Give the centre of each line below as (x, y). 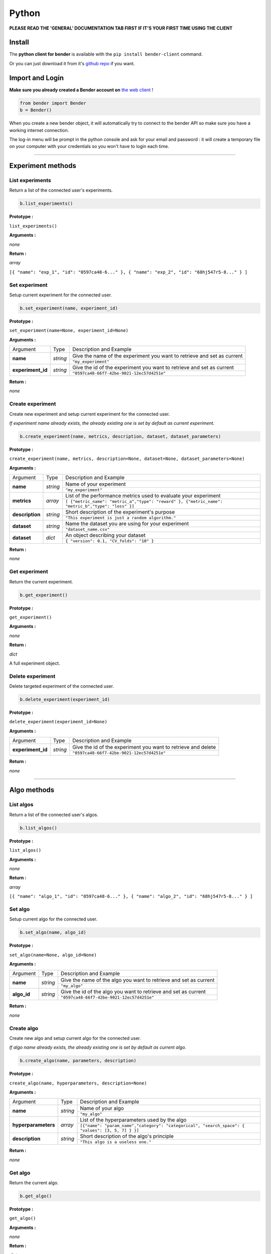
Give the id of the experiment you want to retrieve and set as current (153, 368)
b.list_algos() (38, 828)
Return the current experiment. (41, 581)
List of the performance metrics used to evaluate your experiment (143, 496)
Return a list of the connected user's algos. (54, 815)
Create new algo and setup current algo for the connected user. (75, 1038)
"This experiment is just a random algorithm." (121, 518)
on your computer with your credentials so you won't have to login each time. (89, 146)
